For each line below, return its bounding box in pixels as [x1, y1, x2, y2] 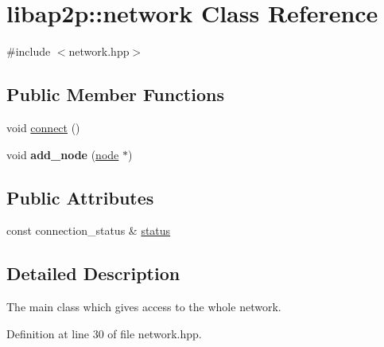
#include [6, 43, 51, 60]
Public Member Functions [6, 82, 224, 107]
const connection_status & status [6, 222, 171, 239]
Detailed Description [6, 261, 180, 286]
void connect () [6, 119, 80, 135]
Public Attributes [6, 185, 154, 209]
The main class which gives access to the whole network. [6, 298, 281, 315]
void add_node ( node [6, 146, 119, 162]
